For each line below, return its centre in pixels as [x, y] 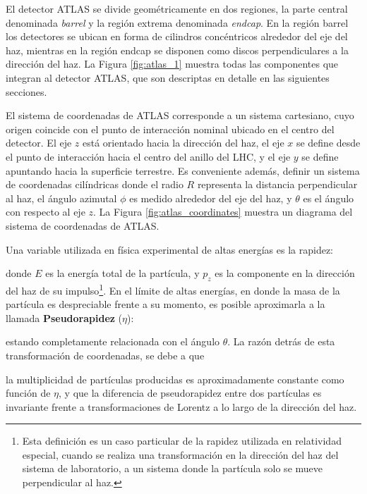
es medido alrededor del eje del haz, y [211, 198]
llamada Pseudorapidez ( [64, 317]
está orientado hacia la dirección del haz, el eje [183, 143]
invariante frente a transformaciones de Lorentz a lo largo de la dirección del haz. [181, 406]
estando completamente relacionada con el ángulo [113, 341]
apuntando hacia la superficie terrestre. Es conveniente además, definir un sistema [183, 170]
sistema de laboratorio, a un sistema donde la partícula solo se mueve [173, 468]
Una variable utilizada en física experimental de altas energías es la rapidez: [170, 249]
